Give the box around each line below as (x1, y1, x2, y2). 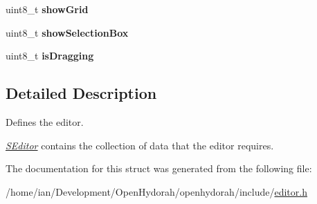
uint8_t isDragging (6, 48, 94, 63)
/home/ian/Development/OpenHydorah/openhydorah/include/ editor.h (6, 184, 307, 198)
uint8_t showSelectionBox (6, 25, 129, 39)
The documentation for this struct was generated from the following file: (6, 161, 312, 176)
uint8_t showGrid (6, 2, 89, 16)
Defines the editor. (6, 114, 84, 129)
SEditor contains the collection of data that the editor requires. (6, 138, 274, 152)
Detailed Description (6, 82, 157, 104)
